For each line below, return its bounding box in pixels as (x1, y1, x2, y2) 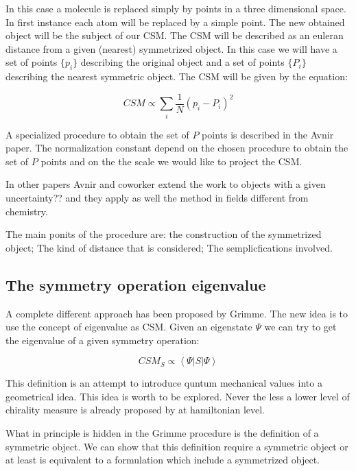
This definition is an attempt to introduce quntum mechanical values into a (5, 376, 322, 390)
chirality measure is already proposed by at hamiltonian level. (5, 402, 265, 417)
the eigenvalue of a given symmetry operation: (5, 333, 200, 347)
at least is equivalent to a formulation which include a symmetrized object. (5, 452, 320, 467)
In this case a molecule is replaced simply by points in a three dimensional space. (5, 1, 346, 15)
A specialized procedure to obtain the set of (5, 127, 189, 141)
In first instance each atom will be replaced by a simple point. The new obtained (5, 14, 345, 29)
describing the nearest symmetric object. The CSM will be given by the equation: (5, 69, 348, 84)
